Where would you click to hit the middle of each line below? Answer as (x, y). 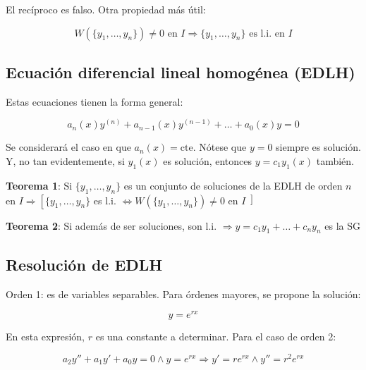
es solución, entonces (208, 161)
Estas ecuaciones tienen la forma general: (94, 101)
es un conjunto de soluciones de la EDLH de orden (233, 185)
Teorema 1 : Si (39, 185)
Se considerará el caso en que (68, 147)
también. (335, 161)
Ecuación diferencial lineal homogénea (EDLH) (181, 72)
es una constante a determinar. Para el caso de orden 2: (216, 337)
